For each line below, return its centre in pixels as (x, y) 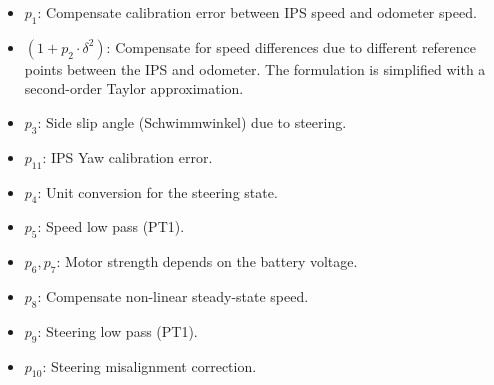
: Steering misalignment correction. (149, 365)
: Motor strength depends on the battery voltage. (207, 261)
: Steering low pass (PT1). (117, 330)
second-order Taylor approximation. (134, 88)
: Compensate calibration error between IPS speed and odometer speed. (257, 12)
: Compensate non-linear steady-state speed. (173, 295)
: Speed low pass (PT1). (111, 226)
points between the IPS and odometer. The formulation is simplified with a (255, 68)
